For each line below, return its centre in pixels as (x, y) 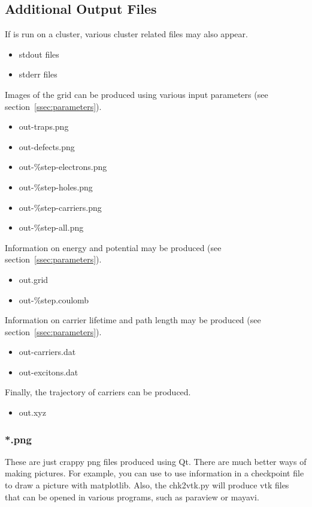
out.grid (34, 279)
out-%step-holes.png (56, 187)
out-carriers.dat (47, 352)
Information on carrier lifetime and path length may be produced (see (133, 320)
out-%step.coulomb (54, 299)
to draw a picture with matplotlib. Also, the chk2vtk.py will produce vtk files (147, 485)
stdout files (39, 54)
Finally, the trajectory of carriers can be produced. (98, 392)
